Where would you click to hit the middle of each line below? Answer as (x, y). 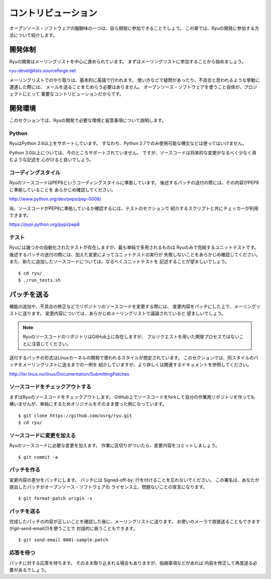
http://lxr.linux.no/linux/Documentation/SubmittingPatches (69, 374)
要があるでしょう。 (29, 570)
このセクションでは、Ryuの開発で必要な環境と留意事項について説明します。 (88, 120)
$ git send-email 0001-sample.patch (63, 540)
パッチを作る (25, 470)
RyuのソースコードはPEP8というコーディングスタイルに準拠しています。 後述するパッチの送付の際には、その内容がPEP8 (134, 183)
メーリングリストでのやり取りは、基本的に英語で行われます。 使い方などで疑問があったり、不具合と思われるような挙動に (135, 80)
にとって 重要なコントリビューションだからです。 (73, 94)
